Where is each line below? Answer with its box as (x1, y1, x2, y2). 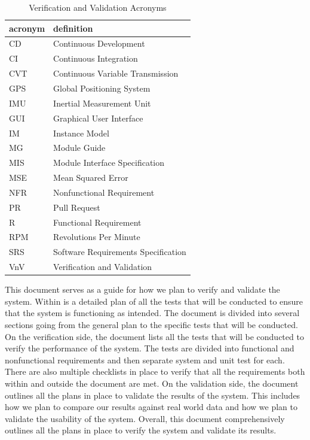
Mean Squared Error (53, 171, 128, 184)
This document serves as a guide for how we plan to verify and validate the (5, 283, 280, 296)
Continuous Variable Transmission (53, 67, 179, 80)
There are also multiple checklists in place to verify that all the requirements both (5, 365, 305, 378)
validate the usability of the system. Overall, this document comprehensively (5, 412, 285, 424)
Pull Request (53, 201, 100, 213)
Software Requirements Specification (53, 245, 186, 258)
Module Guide (53, 141, 106, 154)
